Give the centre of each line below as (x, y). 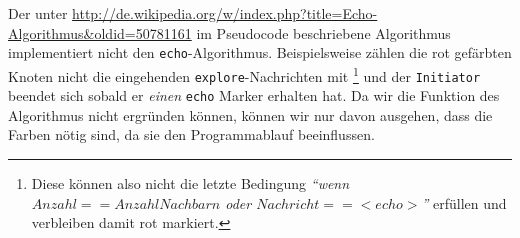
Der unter (38, 13)
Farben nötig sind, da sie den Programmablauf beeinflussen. (191, 134)
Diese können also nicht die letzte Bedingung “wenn (190, 183)
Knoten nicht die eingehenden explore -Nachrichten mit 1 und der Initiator (244, 74)
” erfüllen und (464, 202)
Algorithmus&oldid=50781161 (100, 32)
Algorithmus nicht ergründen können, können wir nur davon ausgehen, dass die (250, 114)
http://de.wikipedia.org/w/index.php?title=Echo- (225, 13)
